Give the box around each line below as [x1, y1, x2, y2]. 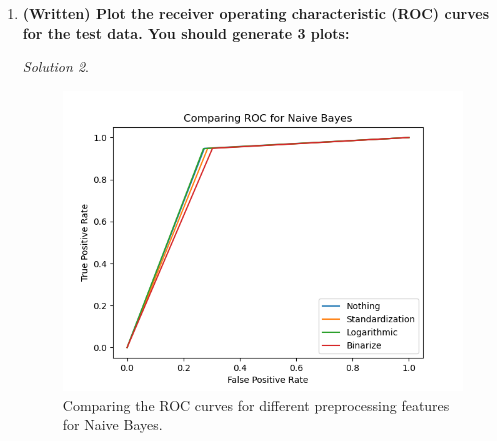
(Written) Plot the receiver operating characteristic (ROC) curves [22, 3, 489, 23]
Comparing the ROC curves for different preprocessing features [62, 394, 450, 415]
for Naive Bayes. [62, 414, 163, 435]
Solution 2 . [22, 56, 89, 77]
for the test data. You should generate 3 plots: [22, 22, 350, 43]
